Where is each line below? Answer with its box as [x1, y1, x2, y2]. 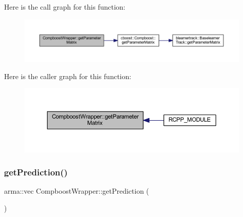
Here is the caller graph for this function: [4, 70, 132, 81]
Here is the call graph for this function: [4, 2, 126, 12]
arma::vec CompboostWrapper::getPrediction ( [4, 186, 149, 196]
